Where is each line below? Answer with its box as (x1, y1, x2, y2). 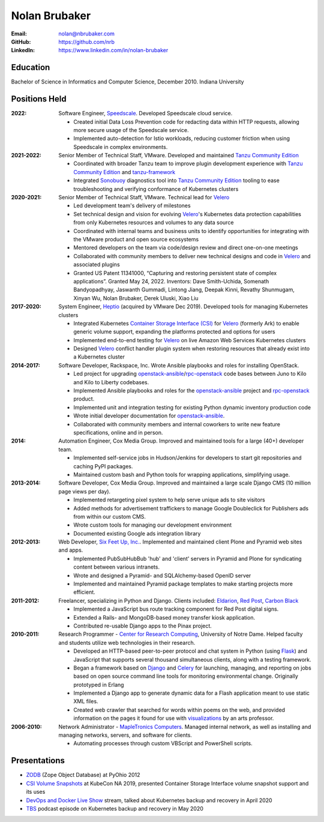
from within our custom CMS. (73, 513, 146, 520)
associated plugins (73, 261, 120, 268)
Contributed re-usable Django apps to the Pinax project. (73, 622, 212, 629)
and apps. (58, 546, 83, 554)
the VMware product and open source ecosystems (73, 236, 199, 243)
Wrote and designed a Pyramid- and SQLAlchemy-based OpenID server (73, 572, 251, 579)
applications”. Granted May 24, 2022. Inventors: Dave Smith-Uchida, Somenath (73, 277, 269, 285)
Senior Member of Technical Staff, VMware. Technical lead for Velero (58, 194, 230, 201)
